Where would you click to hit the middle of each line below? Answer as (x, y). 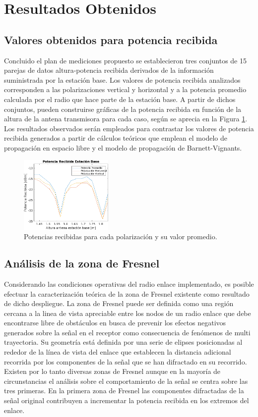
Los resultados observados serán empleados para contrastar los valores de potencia (129, 128)
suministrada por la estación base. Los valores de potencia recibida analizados (122, 79)
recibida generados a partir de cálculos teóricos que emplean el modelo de (116, 138)
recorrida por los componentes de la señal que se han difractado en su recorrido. (126, 361)
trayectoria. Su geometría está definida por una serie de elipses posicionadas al (123, 342)
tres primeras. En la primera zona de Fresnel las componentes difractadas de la (124, 391)
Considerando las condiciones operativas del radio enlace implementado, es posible (129, 284)
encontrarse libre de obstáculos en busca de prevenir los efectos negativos (115, 323)
